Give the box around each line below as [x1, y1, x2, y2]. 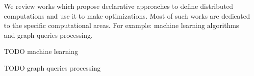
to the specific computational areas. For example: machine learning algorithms [4, 20, 239, 30]
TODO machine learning [4, 46, 78, 56]
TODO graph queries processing [4, 62, 101, 73]
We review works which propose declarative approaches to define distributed [4, 1, 233, 11]
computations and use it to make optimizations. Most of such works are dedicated [4, 10, 250, 21]
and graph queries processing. [4, 29, 93, 40]
